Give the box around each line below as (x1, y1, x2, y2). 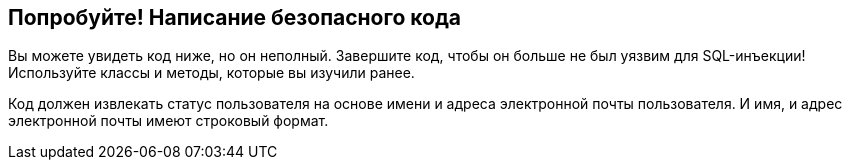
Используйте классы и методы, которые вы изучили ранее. (8, 64, 415, 82)
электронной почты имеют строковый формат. (8, 112, 329, 130)
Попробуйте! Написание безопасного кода (8, 5, 462, 30)
